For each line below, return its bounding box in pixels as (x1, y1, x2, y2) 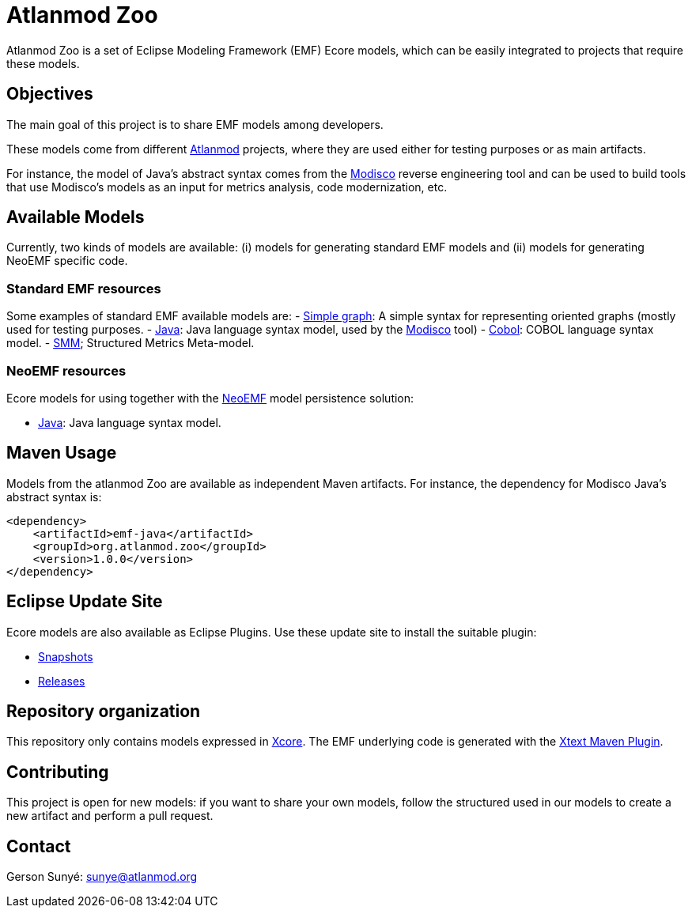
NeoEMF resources (6, 362, 127, 379)
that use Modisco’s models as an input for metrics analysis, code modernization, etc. (6, 179, 448, 194)
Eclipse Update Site (6, 591, 163, 612)
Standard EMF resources (6, 280, 161, 296)
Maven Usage (6, 443, 117, 463)
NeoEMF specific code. (6, 254, 128, 268)
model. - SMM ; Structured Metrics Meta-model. (6, 336, 255, 350)
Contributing (6, 761, 109, 782)
